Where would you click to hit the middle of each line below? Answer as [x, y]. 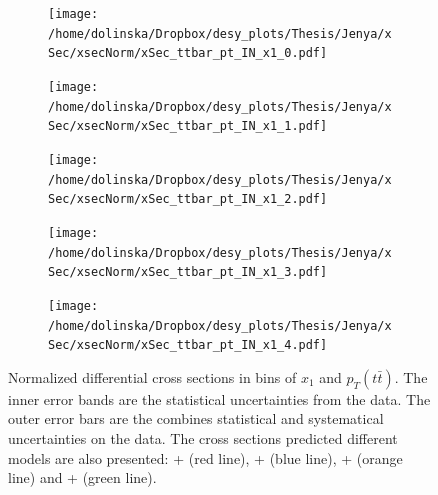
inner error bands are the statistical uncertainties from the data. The [219, 398]
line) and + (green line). [82, 477]
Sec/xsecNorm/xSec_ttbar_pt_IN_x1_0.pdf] [188, 53]
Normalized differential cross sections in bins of [152, 376]
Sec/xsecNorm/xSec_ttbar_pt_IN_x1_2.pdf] [188, 199]
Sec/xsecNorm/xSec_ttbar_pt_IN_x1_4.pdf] [188, 345]
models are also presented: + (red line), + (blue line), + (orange [205, 457]
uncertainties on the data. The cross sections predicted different [203, 438]
